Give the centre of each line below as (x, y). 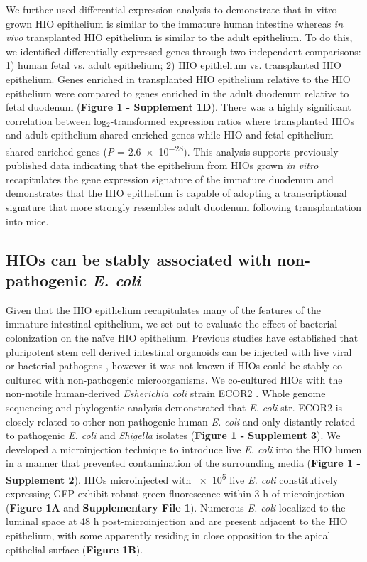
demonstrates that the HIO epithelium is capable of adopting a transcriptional (176, 193)
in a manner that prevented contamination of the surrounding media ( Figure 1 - (183, 463)
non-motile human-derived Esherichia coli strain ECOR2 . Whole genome (166, 393)
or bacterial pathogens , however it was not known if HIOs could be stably (168, 366)
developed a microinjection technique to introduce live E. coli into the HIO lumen (184, 449)
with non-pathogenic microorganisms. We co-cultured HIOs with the (194, 379)
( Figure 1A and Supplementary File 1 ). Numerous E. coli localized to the (176, 507)
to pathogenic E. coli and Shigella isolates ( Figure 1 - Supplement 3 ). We (173, 435)
